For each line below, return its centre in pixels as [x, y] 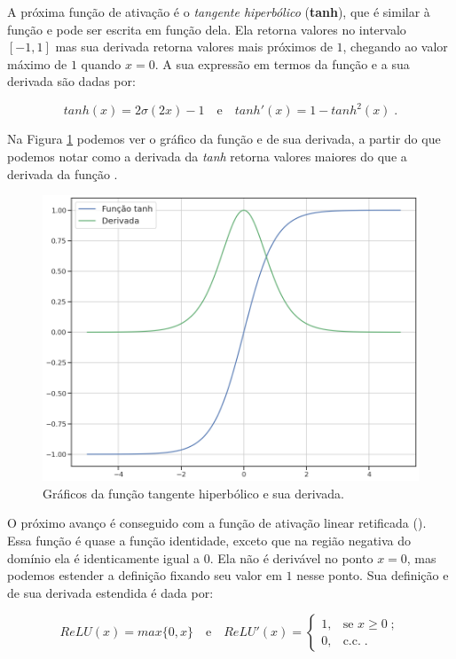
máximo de [37, 63]
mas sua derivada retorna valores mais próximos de [194, 47]
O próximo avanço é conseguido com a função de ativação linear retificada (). [217, 523]
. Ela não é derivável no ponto [291, 557]
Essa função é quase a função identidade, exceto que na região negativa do [209, 540]
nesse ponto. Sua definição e [373, 575]
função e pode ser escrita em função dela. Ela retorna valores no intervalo [207, 29]
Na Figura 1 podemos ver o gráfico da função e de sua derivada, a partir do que [224, 139]
